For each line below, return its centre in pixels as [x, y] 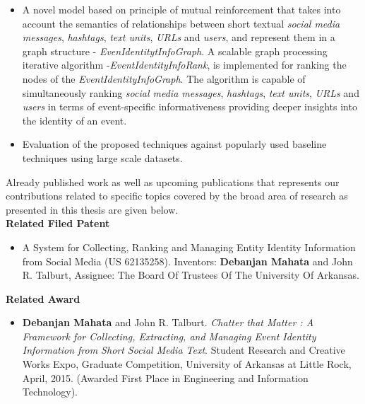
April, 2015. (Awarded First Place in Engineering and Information [165, 377]
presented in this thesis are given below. [92, 209]
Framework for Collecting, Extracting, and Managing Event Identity [169, 336]
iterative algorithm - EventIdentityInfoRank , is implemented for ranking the [184, 65]
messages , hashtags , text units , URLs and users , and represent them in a [179, 37]
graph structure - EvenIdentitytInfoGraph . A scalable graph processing [175, 51]
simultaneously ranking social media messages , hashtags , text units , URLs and [191, 92]
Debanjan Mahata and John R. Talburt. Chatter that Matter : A [168, 322]
